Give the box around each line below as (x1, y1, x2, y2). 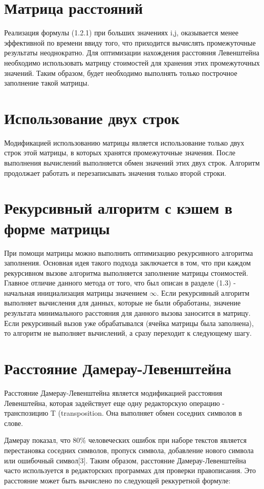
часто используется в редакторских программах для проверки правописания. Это (4, 465, 256, 476)
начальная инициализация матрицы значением (4, 287, 147, 298)
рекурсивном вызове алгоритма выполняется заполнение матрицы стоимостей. (4, 267, 248, 278)
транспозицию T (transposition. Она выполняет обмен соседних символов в (4, 407, 242, 418)
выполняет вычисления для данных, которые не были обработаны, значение (4, 297, 241, 308)
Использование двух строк (4, 107, 180, 128)
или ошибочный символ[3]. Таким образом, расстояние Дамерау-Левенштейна (4, 455, 246, 465)
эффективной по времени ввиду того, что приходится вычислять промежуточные (4, 37, 256, 48)
